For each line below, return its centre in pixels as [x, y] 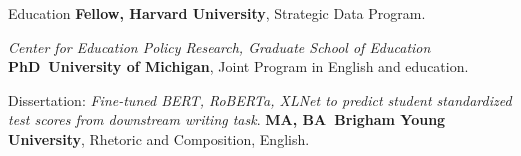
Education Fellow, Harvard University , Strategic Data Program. [217, 13]
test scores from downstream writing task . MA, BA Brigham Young [227, 119]
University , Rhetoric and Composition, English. [159, 138]
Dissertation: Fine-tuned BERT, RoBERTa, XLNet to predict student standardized [260, 99]
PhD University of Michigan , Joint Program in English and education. [238, 66]
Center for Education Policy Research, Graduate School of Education [219, 46]
